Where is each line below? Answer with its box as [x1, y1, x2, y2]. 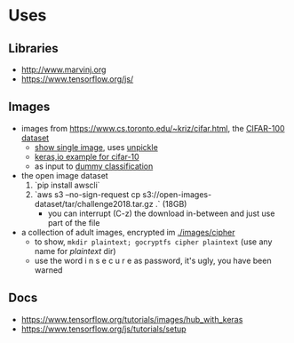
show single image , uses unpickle [34, 141, 159, 152]
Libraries [8, 41, 59, 56]
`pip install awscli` [34, 179, 100, 190]
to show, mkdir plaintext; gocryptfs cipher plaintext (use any [34, 236, 273, 247]
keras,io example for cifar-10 [34, 151, 139, 162]
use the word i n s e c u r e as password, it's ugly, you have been [34, 255, 272, 266]
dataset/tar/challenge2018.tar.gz [34, 198, 154, 209]
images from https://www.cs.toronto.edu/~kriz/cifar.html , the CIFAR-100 [20, 123, 285, 133]
